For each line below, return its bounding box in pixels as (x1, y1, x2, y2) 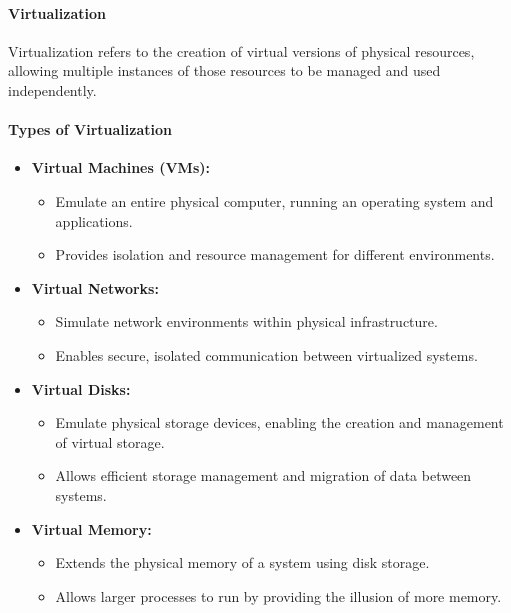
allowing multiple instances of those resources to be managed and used (8, 60, 441, 81)
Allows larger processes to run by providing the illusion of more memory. (55, 585, 502, 606)
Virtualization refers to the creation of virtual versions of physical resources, (8, 40, 475, 61)
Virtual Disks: (31, 378, 131, 399)
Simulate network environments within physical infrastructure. (55, 311, 438, 332)
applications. (55, 210, 133, 231)
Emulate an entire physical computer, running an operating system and (55, 190, 494, 211)
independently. (8, 79, 97, 100)
